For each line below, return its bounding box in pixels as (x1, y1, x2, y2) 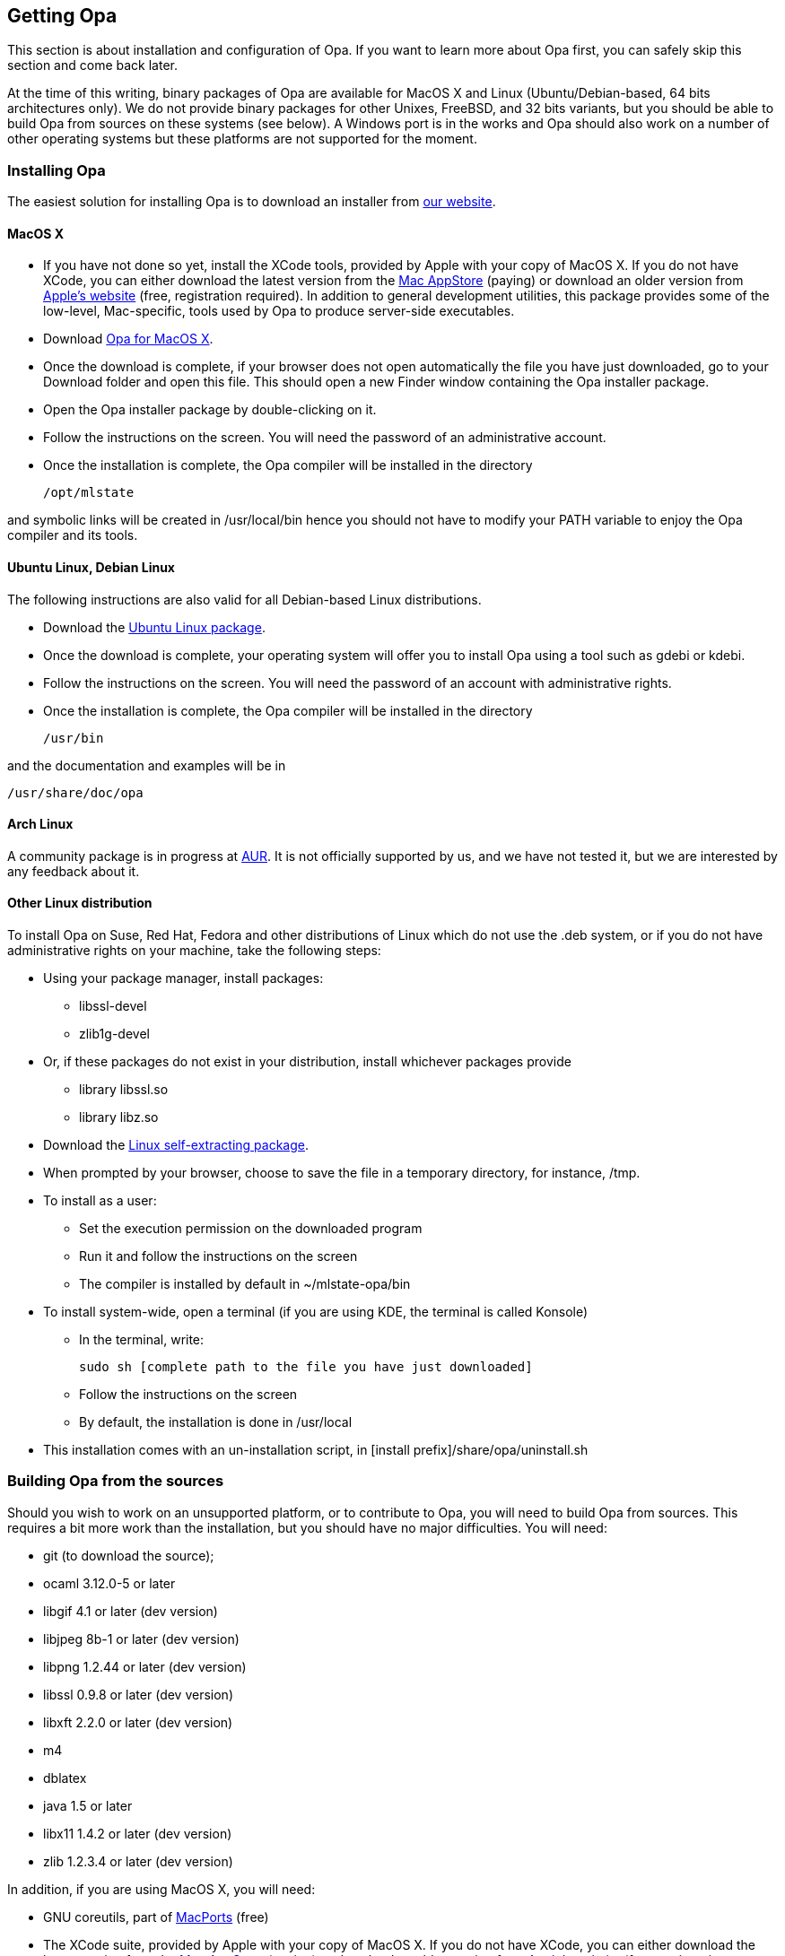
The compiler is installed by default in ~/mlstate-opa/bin (79, 1276, 411, 1292)
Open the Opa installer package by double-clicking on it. (43, 402, 377, 418)
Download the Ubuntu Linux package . (43, 619, 266, 635)
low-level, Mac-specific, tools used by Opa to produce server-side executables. (43, 303, 515, 319)
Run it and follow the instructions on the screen (79, 1248, 358, 1265)
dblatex (43, 1769, 87, 1786)
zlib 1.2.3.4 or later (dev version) (43, 1853, 233, 1869)
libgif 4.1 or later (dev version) (43, 1603, 218, 1619)
